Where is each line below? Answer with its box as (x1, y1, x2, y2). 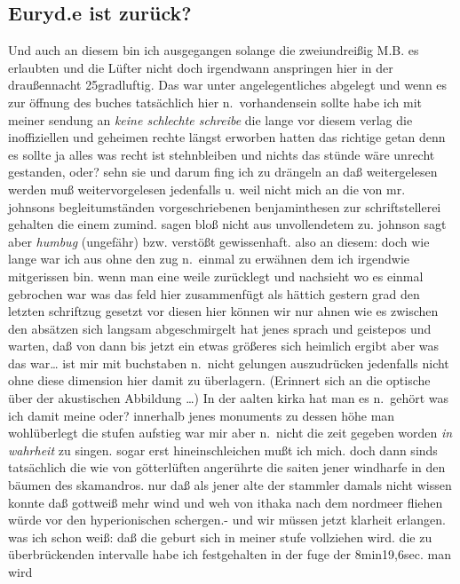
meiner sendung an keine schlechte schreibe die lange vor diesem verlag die (8, 110, 413, 129)
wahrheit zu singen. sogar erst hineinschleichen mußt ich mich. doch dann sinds (8, 440, 438, 459)
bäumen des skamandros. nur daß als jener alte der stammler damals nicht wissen (8, 476, 452, 494)
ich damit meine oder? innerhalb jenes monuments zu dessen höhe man (8, 406, 395, 424)
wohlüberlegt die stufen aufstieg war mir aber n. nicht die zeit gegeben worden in (8, 423, 453, 442)
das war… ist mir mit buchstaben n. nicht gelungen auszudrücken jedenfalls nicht (8, 353, 449, 372)
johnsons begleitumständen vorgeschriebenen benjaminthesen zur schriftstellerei (8, 197, 441, 216)
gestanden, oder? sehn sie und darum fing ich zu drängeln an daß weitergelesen (8, 162, 438, 181)
